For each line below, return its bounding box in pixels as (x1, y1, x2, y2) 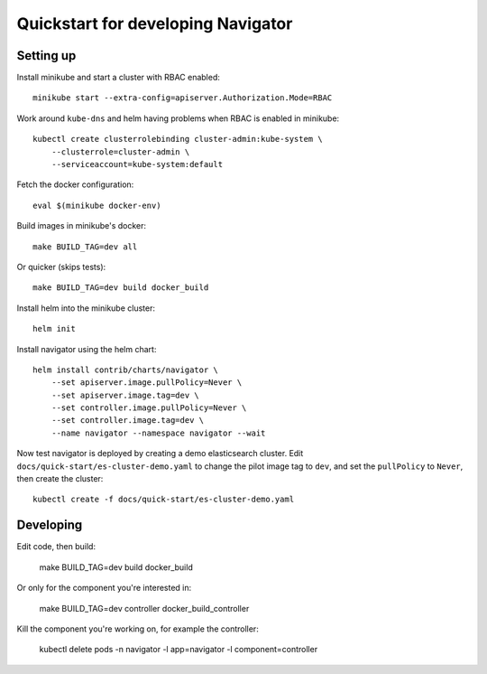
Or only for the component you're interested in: (16, 583, 192, 594)
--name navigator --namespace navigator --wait (51, 427, 266, 438)
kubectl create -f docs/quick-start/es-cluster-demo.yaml (32, 494, 295, 505)
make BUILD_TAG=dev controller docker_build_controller (39, 603, 250, 613)
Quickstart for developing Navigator (16, 14, 293, 33)
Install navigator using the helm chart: (16, 343, 157, 354)
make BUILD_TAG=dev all (32, 241, 138, 252)
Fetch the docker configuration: (16, 179, 134, 190)
